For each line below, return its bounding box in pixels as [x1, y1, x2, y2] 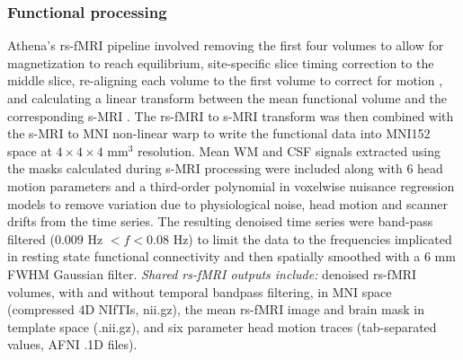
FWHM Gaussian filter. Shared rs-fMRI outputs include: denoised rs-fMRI [7, 264, 417, 283]
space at [7, 141, 52, 160]
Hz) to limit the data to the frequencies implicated [173, 229, 452, 248]
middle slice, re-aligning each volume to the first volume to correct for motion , [7, 71, 443, 90]
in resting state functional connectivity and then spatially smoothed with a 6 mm [7, 247, 456, 266]
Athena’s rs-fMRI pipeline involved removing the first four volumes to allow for [7, 36, 444, 55]
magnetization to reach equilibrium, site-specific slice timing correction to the [7, 53, 434, 72]
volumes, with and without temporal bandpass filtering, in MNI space [7, 282, 392, 301]
